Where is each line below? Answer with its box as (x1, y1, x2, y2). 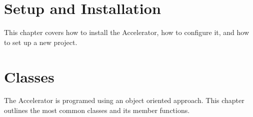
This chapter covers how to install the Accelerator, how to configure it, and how (4, 27, 249, 37)
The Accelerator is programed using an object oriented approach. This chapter (4, 95, 244, 105)
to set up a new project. (4, 36, 77, 47)
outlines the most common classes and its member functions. (4, 105, 190, 115)
